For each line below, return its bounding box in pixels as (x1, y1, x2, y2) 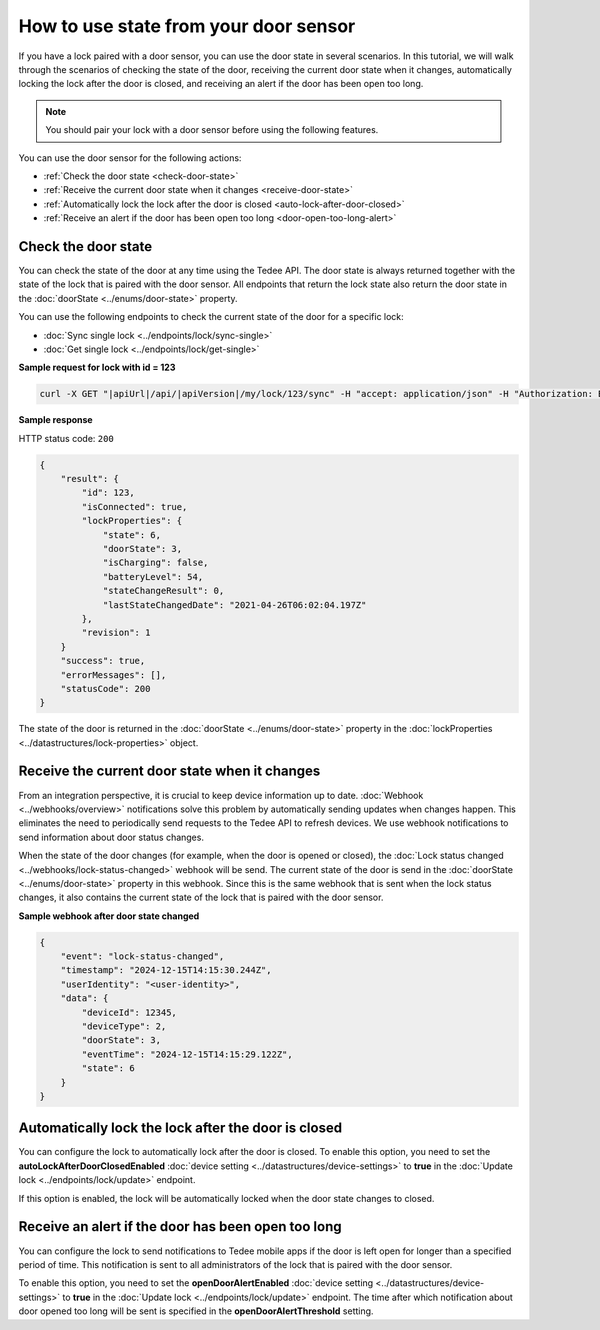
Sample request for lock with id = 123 (18, 361, 176, 374)
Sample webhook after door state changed (18, 910, 200, 922)
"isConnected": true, (81, 501, 188, 512)
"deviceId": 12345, (81, 1006, 177, 1018)
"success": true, (60, 655, 146, 667)
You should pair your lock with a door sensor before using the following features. (45, 124, 379, 136)
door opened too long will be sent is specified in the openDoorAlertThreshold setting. (18, 1305, 374, 1317)
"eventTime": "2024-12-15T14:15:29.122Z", (81, 1048, 294, 1060)
